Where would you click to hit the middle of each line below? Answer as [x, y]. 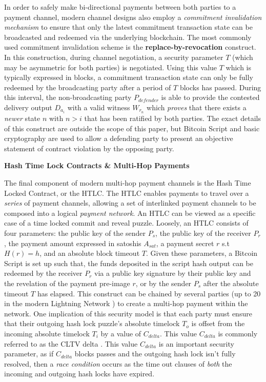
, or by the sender [163, 283]
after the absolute [231, 283]
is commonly [238, 333]
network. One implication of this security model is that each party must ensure [128, 313]
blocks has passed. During [220, 87]
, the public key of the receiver [203, 233]
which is [239, 67]
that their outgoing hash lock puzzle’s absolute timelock [92, 323]
